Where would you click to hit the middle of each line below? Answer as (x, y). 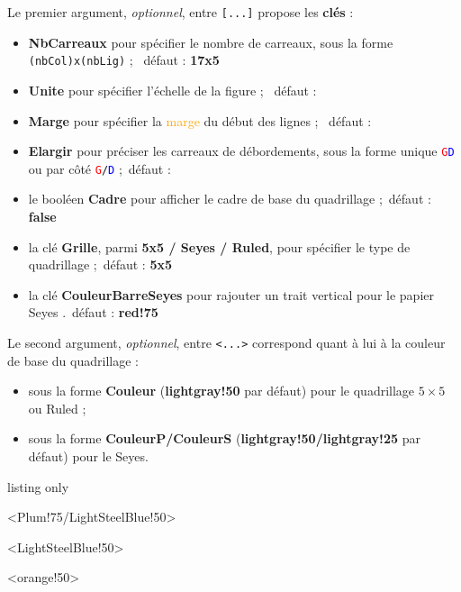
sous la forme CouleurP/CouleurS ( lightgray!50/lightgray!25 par (224, 438)
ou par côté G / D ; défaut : (99, 168)
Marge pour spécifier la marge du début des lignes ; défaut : (200, 120)
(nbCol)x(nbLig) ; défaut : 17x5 (124, 60)
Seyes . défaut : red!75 (93, 312)
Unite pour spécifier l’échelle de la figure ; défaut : (172, 90)
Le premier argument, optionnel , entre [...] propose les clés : (181, 12)
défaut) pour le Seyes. (88, 456)
